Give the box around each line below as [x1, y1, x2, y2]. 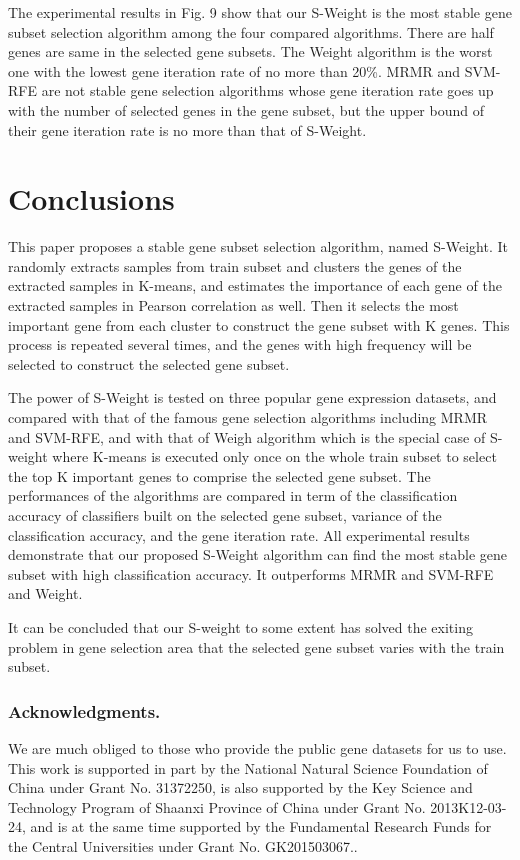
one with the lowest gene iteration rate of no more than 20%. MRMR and [8, 60, 461, 81]
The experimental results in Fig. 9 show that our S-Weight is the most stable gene [8, 2, 512, 22]
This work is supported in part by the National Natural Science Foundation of [8, 757, 488, 778]
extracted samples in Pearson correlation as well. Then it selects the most [8, 295, 459, 316]
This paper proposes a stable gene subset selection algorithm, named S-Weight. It [8, 236, 508, 257]
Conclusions [8, 178, 175, 219]
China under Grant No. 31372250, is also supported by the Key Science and [8, 777, 473, 798]
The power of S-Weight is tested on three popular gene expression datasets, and [8, 387, 497, 408]
